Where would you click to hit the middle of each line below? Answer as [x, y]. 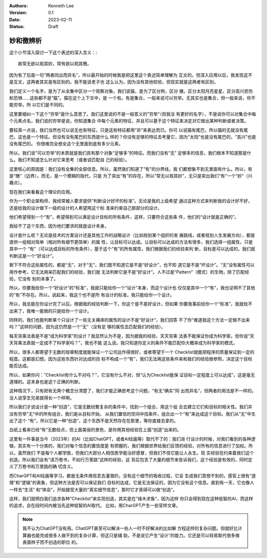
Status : [17, 27]
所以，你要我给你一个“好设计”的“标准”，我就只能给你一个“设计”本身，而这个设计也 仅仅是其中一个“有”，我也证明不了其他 [132, 288]
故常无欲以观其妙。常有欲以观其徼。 [55, 64]
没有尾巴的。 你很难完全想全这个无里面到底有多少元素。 [66, 144]
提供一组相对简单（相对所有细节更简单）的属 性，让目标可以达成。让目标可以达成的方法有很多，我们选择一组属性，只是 [131, 242]
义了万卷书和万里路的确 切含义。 [42, 466]
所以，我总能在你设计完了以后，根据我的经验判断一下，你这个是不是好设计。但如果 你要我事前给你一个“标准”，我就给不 [131, 304]
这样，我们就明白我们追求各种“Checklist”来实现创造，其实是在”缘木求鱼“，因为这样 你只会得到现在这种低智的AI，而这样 [131, 498]
